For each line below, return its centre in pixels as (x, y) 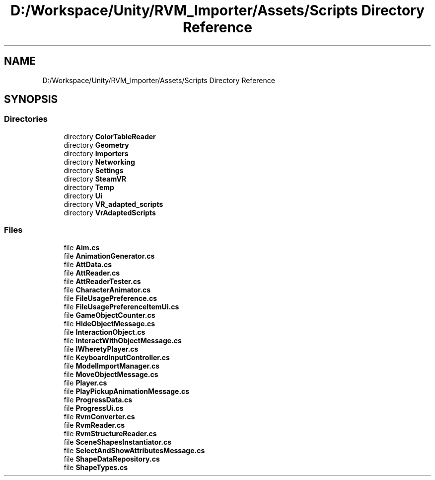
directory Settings (94, 170)
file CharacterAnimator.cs (107, 289)
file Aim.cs (82, 247)
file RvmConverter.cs (99, 416)
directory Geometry (96, 145)
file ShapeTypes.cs (96, 467)
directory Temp (89, 187)
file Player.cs (85, 383)
